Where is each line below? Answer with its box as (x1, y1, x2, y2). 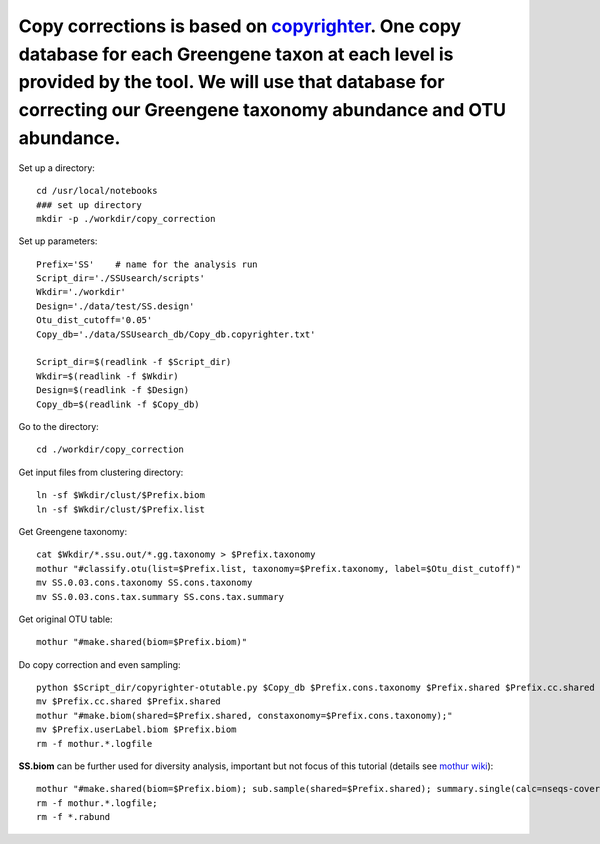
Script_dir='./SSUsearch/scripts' (36, 273, 205, 284)
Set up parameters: (18, 235, 98, 247)
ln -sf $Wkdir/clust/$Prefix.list (36, 503, 205, 515)
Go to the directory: (18, 420, 99, 432)
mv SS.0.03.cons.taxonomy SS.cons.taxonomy (36, 577, 253, 589)
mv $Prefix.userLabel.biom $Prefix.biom (36, 724, 237, 735)
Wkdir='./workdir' (36, 286, 127, 298)
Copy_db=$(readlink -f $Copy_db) (36, 398, 200, 410)
